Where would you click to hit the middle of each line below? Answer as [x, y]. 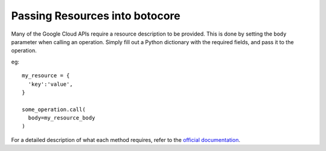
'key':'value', [50, 84]
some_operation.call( [54, 109]
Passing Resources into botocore [96, 16]
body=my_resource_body [62, 118]
